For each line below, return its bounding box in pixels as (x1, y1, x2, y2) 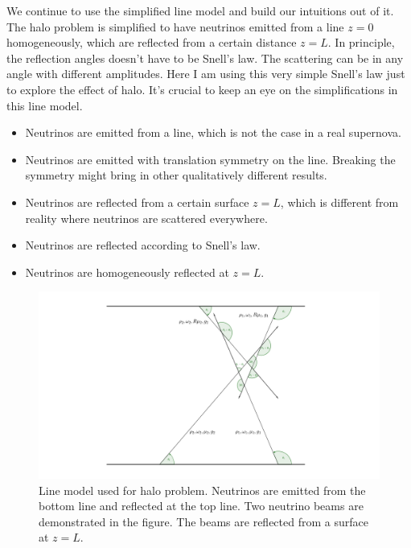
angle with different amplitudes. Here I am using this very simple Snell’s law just (6, 65, 405, 82)
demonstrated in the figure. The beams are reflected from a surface (39, 513, 368, 529)
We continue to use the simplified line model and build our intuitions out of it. (6, 2, 394, 19)
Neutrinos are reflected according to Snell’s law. (25, 237, 261, 253)
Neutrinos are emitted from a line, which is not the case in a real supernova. (25, 124, 401, 141)
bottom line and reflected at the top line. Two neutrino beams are (39, 497, 364, 514)
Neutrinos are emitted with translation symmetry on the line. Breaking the (25, 150, 396, 167)
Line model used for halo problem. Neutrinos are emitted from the (39, 481, 366, 498)
